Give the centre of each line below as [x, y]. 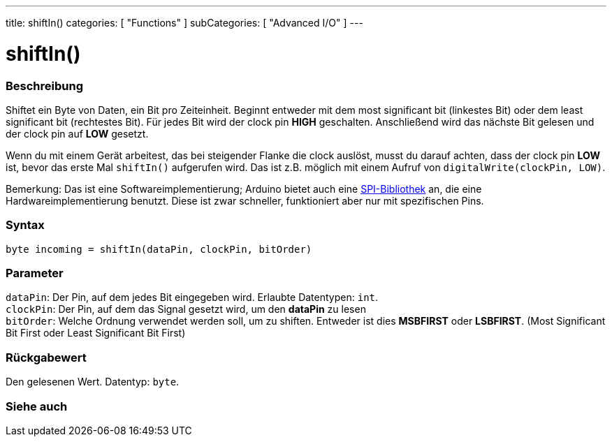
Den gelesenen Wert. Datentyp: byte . [93, 382]
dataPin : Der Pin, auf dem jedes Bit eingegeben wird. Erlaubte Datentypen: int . [192, 297]
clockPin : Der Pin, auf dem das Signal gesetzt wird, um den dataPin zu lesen [186, 309]
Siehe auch [37, 406]
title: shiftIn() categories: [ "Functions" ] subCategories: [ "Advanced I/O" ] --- [184, 23]
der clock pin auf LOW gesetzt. [77, 133]
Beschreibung [45, 86]
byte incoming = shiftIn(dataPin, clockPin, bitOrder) [159, 249]
